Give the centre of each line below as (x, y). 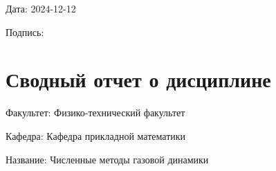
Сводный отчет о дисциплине (138, 79)
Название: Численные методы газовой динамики (107, 159)
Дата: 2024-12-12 (41, 8)
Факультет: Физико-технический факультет (95, 112)
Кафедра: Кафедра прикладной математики (96, 135)
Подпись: (25, 31)
